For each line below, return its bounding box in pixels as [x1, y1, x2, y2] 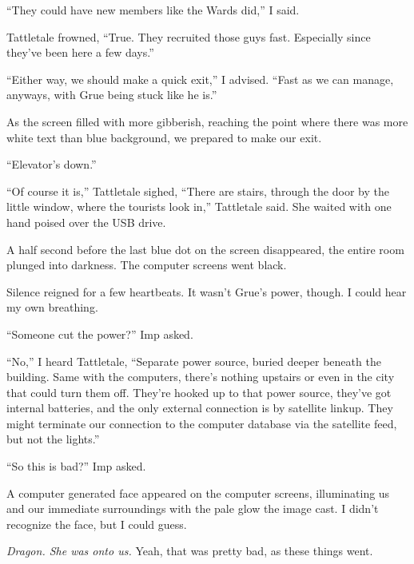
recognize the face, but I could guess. [6, 515, 187, 532]
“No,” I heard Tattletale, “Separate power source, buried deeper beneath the [6, 352, 381, 369]
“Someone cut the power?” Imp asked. [6, 325, 193, 342]
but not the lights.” [6, 431, 100, 447]
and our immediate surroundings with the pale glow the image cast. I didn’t [6, 500, 379, 517]
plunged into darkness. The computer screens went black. [6, 256, 287, 273]
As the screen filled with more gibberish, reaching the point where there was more [6, 113, 408, 129]
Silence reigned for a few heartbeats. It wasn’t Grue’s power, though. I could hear [6, 283, 407, 300]
